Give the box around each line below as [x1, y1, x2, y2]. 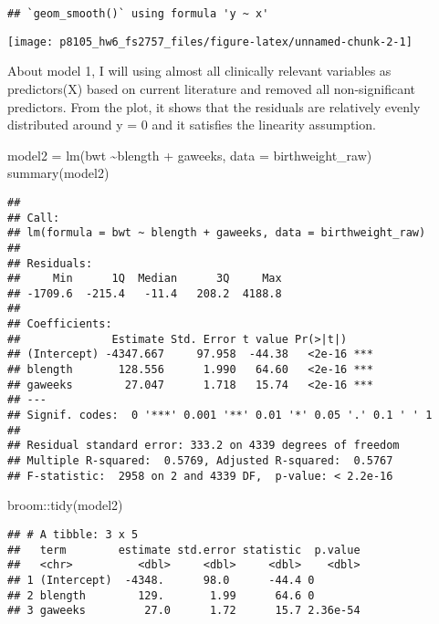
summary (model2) [7, 163, 110, 182]
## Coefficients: [7, 317, 112, 331]
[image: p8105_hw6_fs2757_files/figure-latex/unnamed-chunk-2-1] [7, 35, 413, 48]
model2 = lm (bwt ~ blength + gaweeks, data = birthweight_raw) [7, 145, 372, 164]
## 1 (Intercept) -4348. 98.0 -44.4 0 [7, 573, 315, 587]
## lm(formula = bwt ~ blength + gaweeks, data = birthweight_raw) [7, 226, 426, 240]
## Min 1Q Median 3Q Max [7, 272, 282, 286]
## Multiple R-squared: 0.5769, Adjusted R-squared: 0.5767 [7, 454, 393, 468]
